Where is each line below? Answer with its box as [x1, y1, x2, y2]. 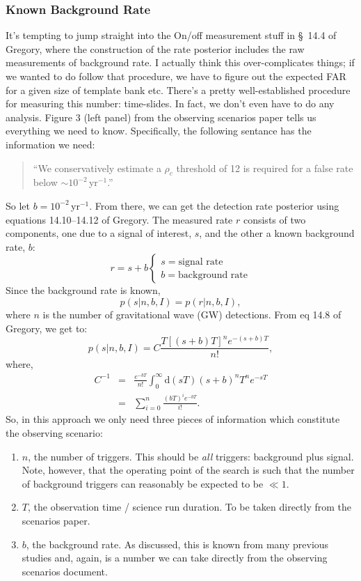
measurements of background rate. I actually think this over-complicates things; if [6, 55, 355, 70]
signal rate [178, 256, 223, 267]
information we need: [6, 137, 95, 151]
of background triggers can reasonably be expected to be [22, 476, 264, 490]
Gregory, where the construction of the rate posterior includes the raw [6, 41, 305, 56]
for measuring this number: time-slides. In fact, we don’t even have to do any [6, 96, 335, 111]
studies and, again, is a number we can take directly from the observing [22, 550, 328, 565]
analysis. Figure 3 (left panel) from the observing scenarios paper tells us [6, 109, 316, 124]
